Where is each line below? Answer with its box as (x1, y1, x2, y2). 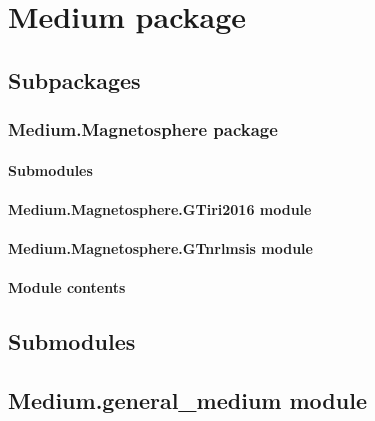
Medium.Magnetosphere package (8, 117, 278, 142)
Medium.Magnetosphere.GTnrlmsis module (8, 237, 313, 258)
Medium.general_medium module (8, 384, 367, 415)
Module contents (8, 277, 126, 298)
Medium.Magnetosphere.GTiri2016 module (8, 198, 312, 219)
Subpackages (8, 64, 141, 95)
